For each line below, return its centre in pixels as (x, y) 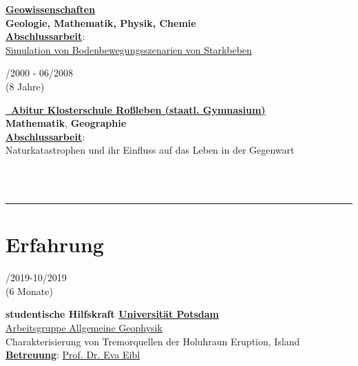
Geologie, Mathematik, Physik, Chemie (101, 22)
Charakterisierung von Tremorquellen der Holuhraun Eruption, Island (153, 341)
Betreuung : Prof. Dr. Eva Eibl (73, 355)
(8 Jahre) (25, 86)
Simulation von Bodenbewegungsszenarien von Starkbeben (129, 49)
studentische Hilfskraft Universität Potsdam (112, 314)
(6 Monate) (29, 291)
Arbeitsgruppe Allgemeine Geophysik (84, 328)
